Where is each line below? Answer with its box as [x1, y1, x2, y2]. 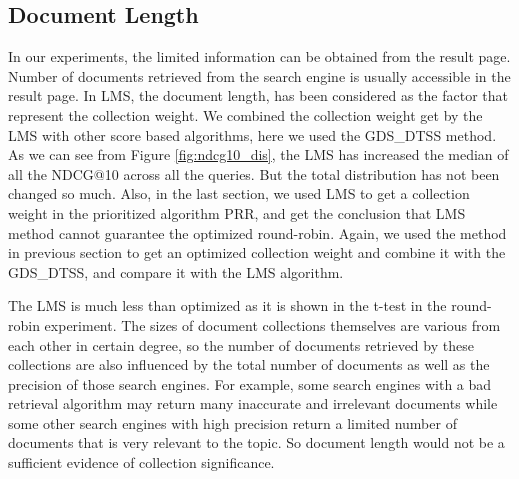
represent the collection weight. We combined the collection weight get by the [8, 104, 483, 125]
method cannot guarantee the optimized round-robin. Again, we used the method [8, 222, 507, 243]
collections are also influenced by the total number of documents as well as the [8, 354, 490, 375]
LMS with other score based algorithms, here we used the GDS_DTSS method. [8, 124, 497, 145]
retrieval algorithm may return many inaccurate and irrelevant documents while [8, 393, 498, 414]
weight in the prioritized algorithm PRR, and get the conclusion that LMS [8, 202, 466, 223]
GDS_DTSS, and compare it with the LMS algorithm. [8, 261, 344, 282]
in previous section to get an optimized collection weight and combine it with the [8, 242, 506, 263]
